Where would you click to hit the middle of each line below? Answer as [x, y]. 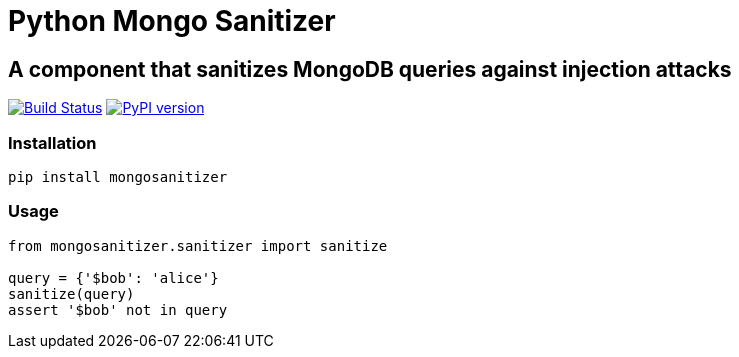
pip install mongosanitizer [118, 176]
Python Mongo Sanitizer [172, 21]
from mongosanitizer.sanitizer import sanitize [198, 245]
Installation [52, 142]
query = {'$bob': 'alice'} [113, 277]
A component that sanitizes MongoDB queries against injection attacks [370, 69]
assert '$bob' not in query [118, 309]
